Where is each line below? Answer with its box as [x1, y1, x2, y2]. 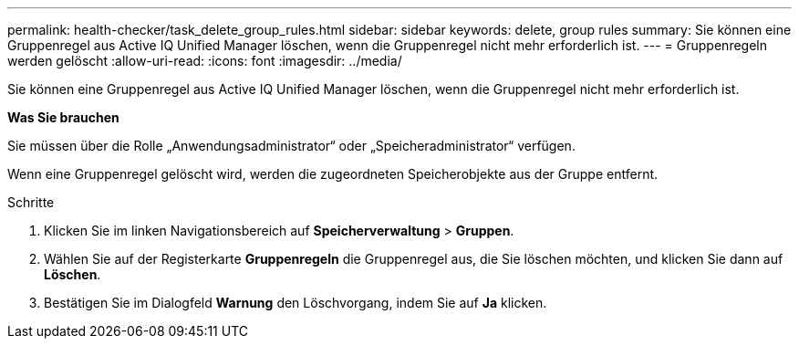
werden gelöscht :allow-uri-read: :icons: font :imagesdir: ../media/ [7, 53, 402, 68]
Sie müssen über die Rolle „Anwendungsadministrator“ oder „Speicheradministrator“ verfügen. [7, 138, 576, 153]
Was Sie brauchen [7, 110, 119, 125]
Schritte [7, 194, 55, 210]
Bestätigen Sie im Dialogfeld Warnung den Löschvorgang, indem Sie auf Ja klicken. [44, 295, 547, 310]
